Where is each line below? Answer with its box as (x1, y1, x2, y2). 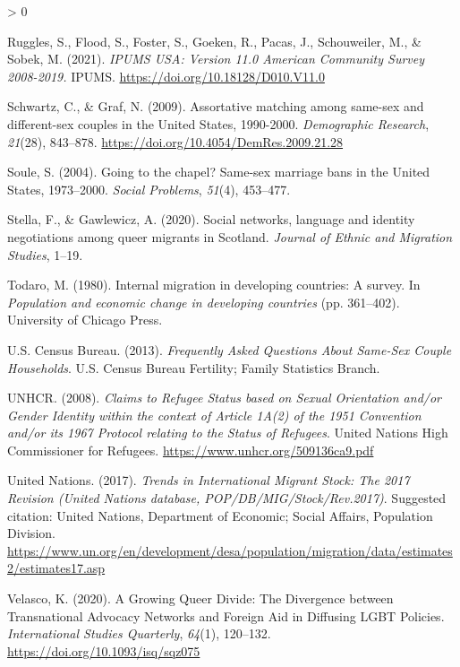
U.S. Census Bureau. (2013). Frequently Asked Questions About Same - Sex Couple (7, 340, 452, 359)
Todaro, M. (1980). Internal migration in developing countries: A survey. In (7, 275, 421, 294)
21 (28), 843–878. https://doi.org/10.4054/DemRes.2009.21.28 (7, 132, 344, 151)
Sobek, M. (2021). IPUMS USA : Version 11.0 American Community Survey (7, 49, 425, 68)
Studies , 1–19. (7, 245, 83, 264)
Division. (7, 524, 55, 542)
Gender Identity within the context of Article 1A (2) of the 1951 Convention (7, 405, 422, 424)
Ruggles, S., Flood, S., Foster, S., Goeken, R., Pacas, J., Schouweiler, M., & (7, 31, 422, 50)
